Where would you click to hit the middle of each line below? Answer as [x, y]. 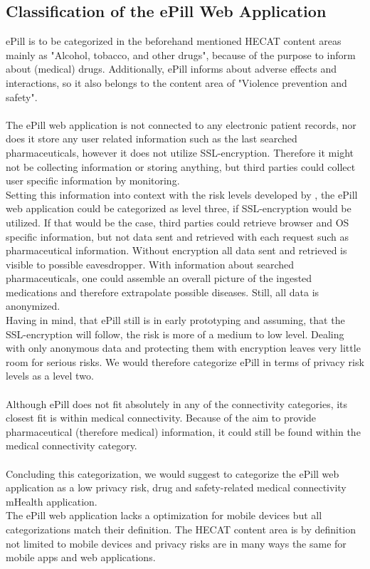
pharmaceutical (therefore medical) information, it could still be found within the [183, 431]
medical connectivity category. [72, 445]
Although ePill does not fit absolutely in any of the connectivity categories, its [177, 403]
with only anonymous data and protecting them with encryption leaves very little [183, 348]
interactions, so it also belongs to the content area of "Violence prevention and [176, 82]
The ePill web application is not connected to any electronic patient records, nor [181, 124]
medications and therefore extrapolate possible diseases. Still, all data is [163, 292]
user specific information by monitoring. [93, 181]
